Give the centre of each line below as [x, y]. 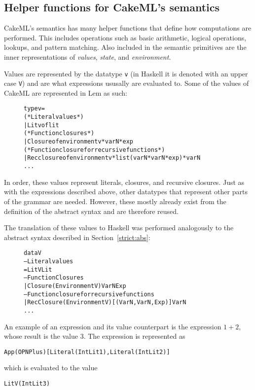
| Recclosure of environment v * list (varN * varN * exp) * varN [112, 158]
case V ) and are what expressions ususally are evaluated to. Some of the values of [127, 83]
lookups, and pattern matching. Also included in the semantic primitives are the [125, 47]
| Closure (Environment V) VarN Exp [75, 286]
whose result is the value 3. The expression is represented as [95, 336]
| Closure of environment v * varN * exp [79, 142]
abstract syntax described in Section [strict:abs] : [77, 237]
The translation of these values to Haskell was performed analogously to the [119, 228]
